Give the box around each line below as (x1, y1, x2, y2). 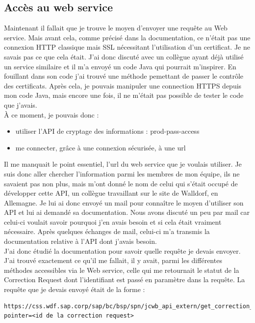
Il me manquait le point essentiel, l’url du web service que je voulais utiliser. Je (4, 159, 242, 169)
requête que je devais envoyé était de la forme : (4, 284, 145, 294)
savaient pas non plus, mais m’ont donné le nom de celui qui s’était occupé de (4, 178, 238, 188)
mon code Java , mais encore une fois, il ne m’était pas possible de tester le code (4, 90, 244, 100)
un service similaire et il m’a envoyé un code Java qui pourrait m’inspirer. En (4, 61, 236, 71)
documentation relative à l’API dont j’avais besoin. (4, 236, 157, 246)
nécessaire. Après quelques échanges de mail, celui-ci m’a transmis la (4, 226, 210, 236)
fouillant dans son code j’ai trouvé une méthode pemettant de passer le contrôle (4, 71, 244, 81)
